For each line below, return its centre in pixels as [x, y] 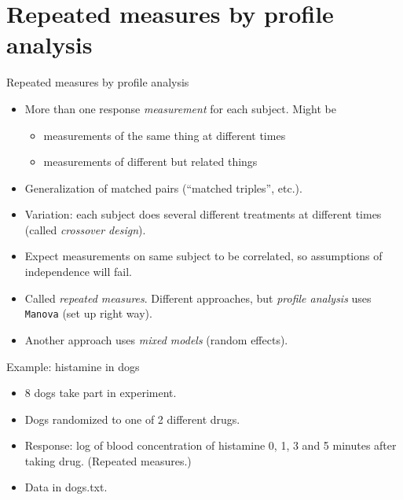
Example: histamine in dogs [73, 366]
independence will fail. [78, 272]
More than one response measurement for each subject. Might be [180, 108]
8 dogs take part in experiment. [101, 393]
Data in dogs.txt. [66, 487]
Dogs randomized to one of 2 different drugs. [132, 419]
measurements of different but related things [150, 162]
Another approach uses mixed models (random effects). [156, 339]
